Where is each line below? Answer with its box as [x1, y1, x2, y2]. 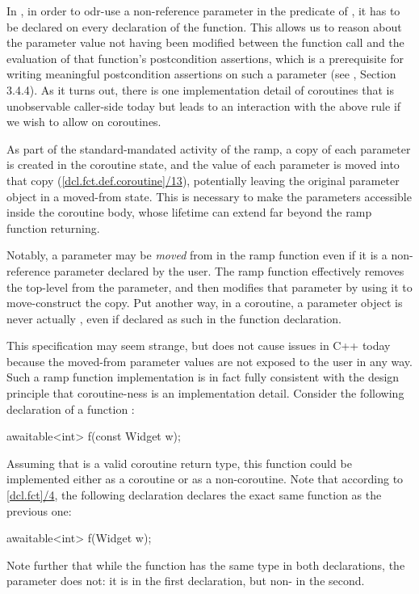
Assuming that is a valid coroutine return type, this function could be [6, 454, 352, 471]
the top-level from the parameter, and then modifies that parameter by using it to [6, 278, 413, 295]
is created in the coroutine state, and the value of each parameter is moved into [6, 156, 400, 173]
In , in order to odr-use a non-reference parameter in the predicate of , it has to [6, 2, 400, 19]
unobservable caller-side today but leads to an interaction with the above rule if [6, 97, 401, 114]
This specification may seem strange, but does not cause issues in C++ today [6, 337, 391, 354]
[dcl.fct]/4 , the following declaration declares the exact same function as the [6, 487, 382, 503]
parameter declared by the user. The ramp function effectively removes [53, 262, 404, 279]
